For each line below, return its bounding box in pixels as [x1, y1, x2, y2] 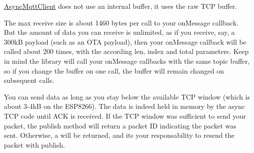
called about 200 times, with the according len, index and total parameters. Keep [4, 46, 249, 56]
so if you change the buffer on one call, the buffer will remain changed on [4, 65, 224, 76]
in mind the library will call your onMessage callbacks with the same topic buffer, [4, 55, 250, 66]
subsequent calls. [4, 75, 55, 85]
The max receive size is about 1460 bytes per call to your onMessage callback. [4, 17, 239, 27]
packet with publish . [4, 139, 65, 150]
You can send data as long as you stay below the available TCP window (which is [4, 91, 250, 102]
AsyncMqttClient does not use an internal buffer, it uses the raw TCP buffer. [4, 1, 237, 11]
